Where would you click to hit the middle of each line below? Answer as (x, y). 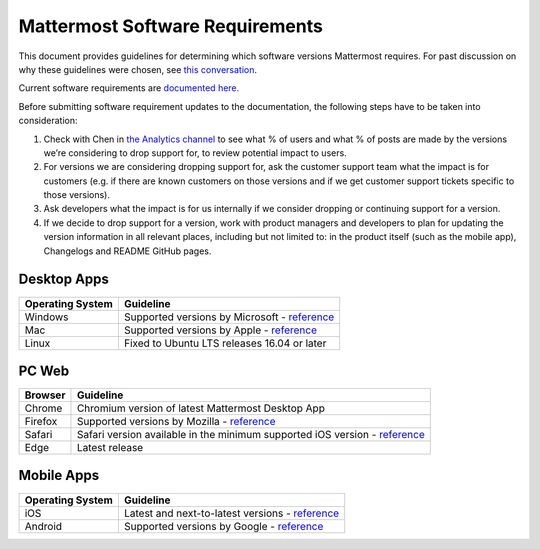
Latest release (110, 448)
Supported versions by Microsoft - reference (229, 317)
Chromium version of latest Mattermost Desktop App (200, 408)
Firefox (41, 422)
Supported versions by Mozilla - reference (176, 422)
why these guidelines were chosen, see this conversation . (137, 69)
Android (43, 526)
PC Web (44, 370)
